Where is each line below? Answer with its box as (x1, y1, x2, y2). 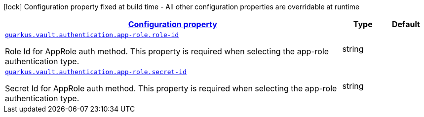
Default (391, 19, 420, 29)
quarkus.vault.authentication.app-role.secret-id (5, 68, 187, 76)
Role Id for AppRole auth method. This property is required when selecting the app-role (5, 46, 329, 56)
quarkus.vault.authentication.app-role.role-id (5, 31, 179, 39)
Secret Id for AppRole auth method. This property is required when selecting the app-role (5, 83, 337, 93)
